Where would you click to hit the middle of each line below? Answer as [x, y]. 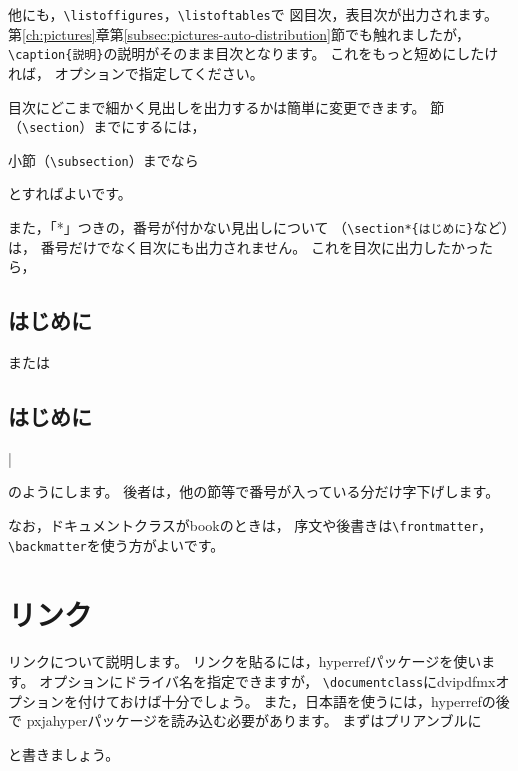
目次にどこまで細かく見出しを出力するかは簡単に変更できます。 [217, 106]
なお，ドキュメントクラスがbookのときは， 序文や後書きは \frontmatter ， [250, 525]
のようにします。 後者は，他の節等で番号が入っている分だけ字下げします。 [254, 491]
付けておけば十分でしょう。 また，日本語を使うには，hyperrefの [286, 700]
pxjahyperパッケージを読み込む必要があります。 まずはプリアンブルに [254, 720]
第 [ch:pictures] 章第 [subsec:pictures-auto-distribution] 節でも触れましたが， [239, 33]
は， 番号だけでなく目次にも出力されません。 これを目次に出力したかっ [243, 246]
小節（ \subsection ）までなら [103, 159]
